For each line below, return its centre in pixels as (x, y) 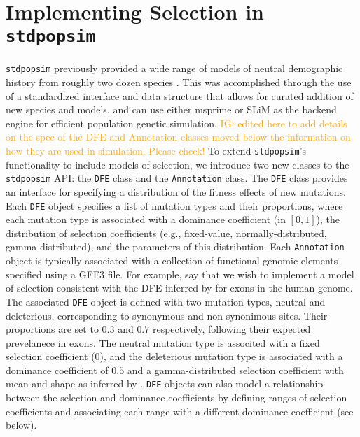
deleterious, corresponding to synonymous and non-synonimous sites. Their (167, 315)
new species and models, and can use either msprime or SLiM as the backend (171, 109)
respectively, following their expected (231, 329)
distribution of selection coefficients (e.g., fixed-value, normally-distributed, (166, 232)
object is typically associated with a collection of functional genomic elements (172, 260)
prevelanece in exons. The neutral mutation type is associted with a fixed (163, 342)
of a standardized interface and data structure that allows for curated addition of (180, 95)
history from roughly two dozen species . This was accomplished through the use (179, 82)
